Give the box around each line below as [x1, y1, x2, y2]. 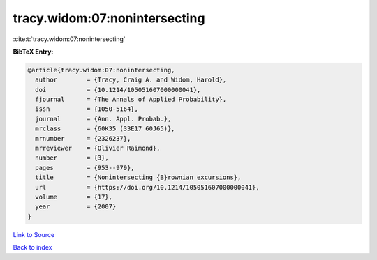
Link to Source [13, 230, 55, 238]
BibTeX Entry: [13, 47, 54, 56]
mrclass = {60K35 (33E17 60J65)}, [35, 125, 175, 132]
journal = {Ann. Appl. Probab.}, [35, 115, 172, 123]
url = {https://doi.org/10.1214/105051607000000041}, [35, 183, 260, 191]
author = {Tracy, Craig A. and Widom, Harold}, [35, 76, 227, 84]
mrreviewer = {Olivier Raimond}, [35, 144, 161, 153]
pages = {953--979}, [35, 164, 135, 171]
